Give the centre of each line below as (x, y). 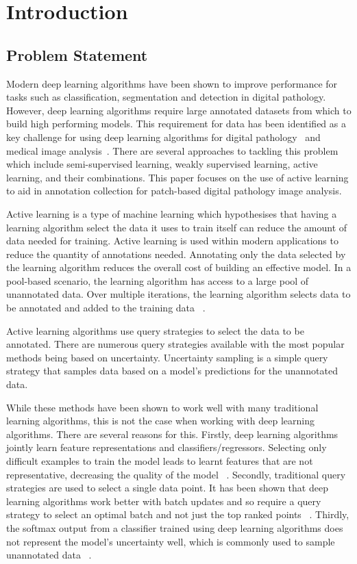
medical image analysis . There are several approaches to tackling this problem (172, 150)
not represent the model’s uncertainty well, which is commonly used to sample (171, 541)
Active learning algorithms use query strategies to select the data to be (155, 330)
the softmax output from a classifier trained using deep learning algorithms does (175, 527)
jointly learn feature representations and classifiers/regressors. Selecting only (167, 447)
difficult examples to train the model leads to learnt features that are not (160, 461)
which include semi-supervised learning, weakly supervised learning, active (162, 164)
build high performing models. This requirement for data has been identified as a (176, 124)
